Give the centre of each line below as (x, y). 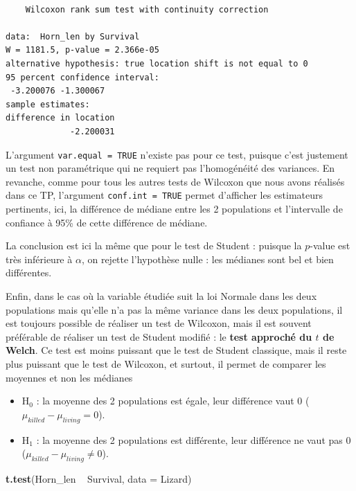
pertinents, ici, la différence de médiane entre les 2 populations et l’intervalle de (174, 209)
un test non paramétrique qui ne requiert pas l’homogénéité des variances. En (170, 168)
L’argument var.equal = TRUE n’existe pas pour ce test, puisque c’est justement (177, 154)
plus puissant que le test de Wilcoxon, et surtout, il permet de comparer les (166, 363)
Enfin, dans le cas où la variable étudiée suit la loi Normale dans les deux (161, 296)
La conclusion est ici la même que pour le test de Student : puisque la (154, 245)
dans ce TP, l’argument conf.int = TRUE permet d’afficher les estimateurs (164, 195)
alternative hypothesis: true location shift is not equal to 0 (157, 63)
